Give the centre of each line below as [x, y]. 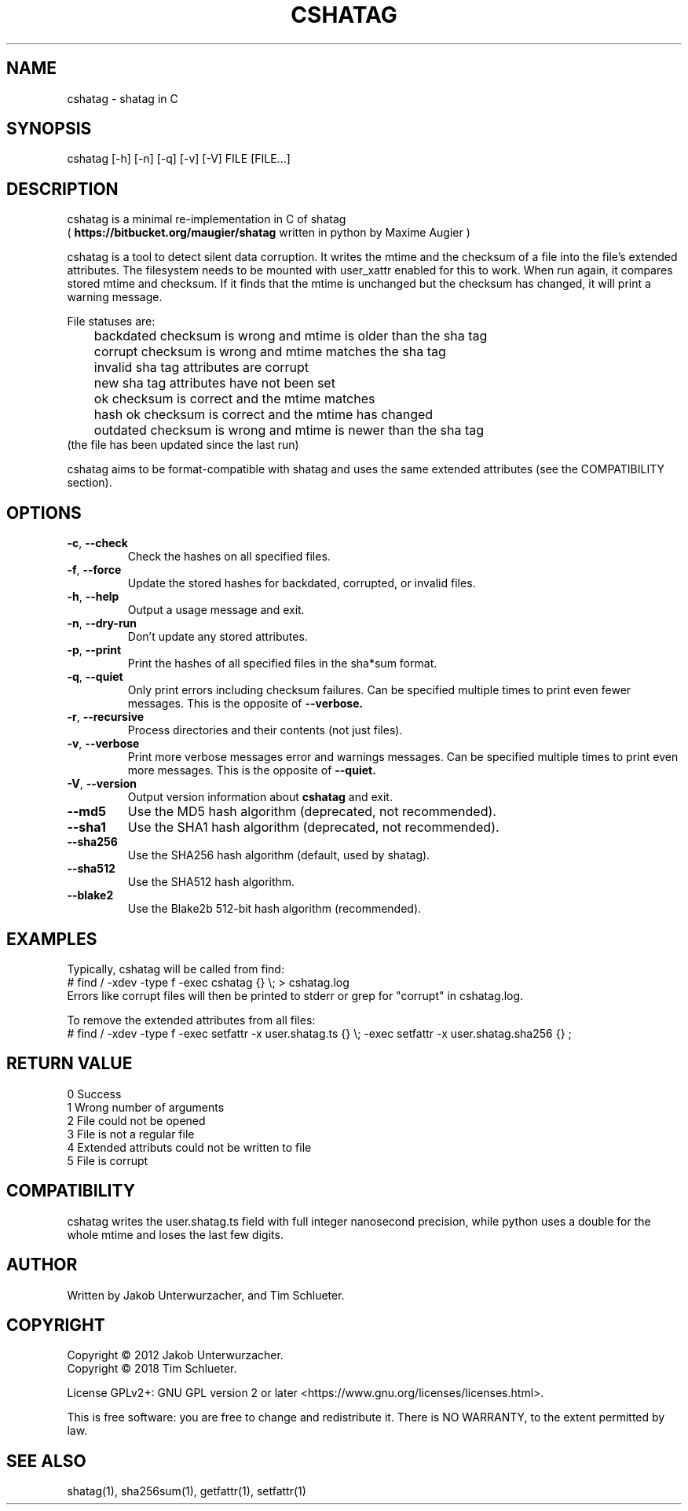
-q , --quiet [95, 677]
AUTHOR [42, 1265]
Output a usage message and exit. [216, 610]
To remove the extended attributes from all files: [191, 1020]
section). [90, 483]
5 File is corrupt [108, 1160]
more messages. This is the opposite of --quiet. [252, 770]
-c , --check [97, 543]
